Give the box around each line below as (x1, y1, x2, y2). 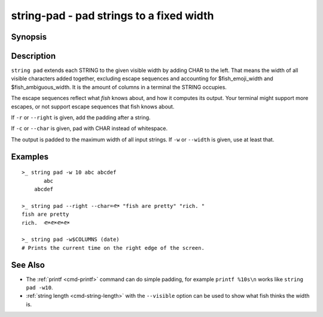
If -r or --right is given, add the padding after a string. (11, 114, 151, 121)
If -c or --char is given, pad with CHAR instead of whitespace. (11, 125, 168, 132)
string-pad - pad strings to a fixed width (11, 9, 214, 22)
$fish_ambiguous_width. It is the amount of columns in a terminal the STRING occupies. (11, 83, 227, 90)
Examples (11, 152, 49, 162)
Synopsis (11, 32, 47, 42)
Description (11, 51, 56, 61)
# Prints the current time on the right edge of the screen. (22, 244, 205, 251)
